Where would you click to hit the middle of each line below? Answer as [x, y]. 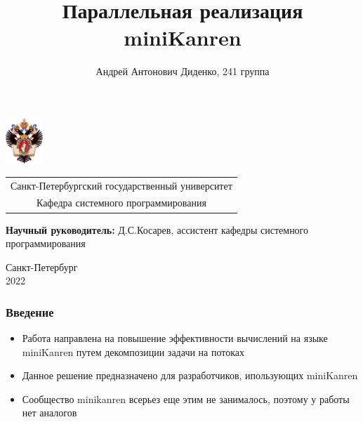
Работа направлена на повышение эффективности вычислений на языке [175, 338]
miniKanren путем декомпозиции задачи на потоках [133, 351]
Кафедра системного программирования [121, 203]
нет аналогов [49, 413]
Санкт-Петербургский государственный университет [121, 185]
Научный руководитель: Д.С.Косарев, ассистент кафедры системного [157, 229]
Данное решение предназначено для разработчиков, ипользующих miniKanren [190, 375]
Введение [30, 311]
